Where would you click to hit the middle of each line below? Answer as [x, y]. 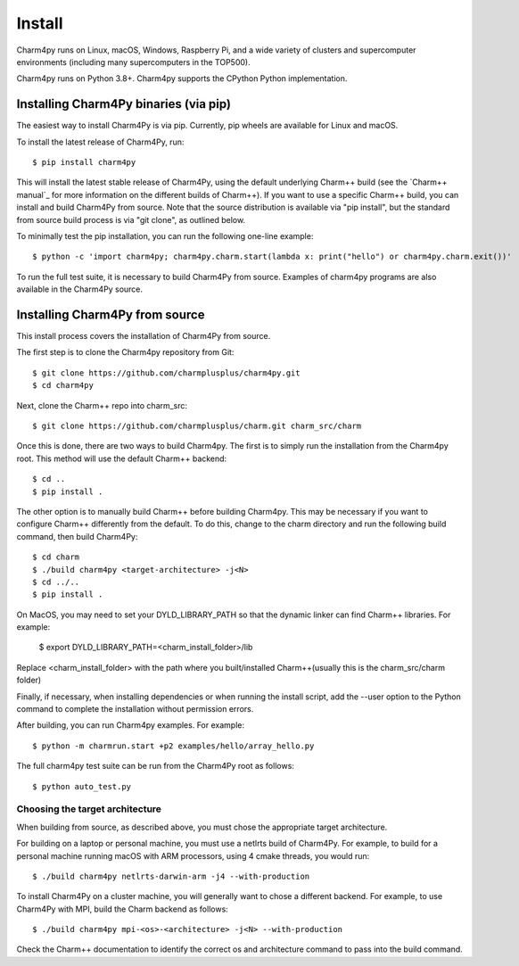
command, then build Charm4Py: [77, 536]
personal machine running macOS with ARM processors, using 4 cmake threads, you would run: [193, 855]
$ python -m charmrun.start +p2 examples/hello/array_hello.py [173, 746]
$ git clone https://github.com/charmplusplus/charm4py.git [166, 373]
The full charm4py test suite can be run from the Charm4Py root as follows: [155, 766]
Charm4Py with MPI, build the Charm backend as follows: [123, 909]
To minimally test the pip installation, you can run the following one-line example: [165, 235]
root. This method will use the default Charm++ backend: [122, 458]
